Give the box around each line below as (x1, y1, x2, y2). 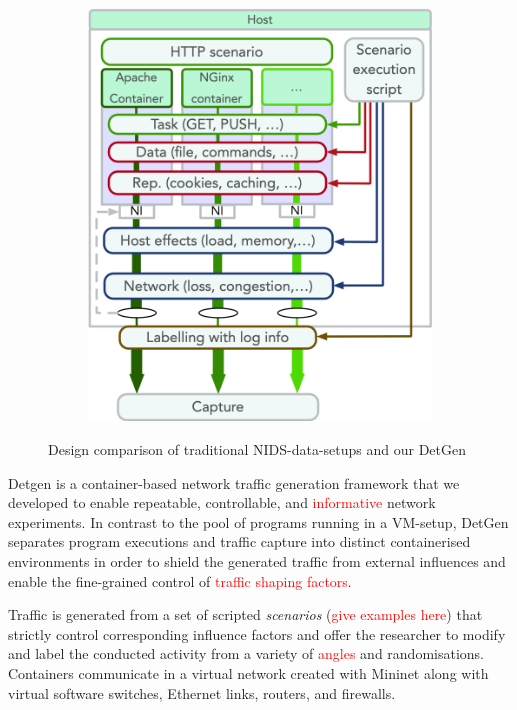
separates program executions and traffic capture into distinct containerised (8, 531, 471, 552)
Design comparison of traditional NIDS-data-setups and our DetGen (48, 439, 467, 460)
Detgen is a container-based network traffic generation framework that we (8, 472, 460, 493)
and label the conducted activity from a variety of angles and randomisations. (8, 643, 485, 664)
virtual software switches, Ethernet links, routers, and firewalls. (8, 682, 396, 703)
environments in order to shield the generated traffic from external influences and (8, 551, 506, 572)
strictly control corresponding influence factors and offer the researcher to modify (8, 623, 506, 644)
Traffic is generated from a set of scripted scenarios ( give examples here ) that (8, 604, 483, 625)
